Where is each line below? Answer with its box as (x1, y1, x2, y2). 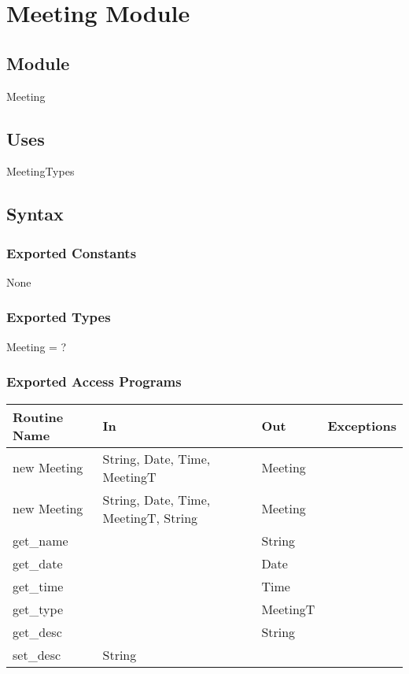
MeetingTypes (6, 163, 75, 180)
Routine (13, 407, 64, 426)
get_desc (13, 622, 62, 641)
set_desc (13, 645, 61, 664)
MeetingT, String (102, 508, 198, 527)
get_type (13, 599, 64, 618)
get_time (13, 576, 64, 595)
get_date (13, 554, 63, 572)
